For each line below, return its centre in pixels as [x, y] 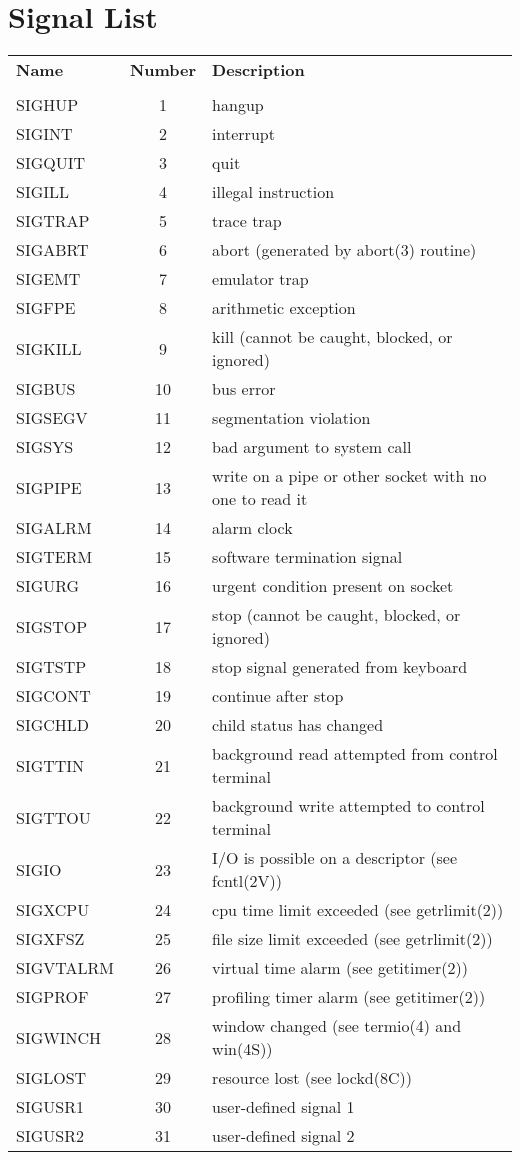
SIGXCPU [53, 910]
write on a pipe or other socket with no [349, 476]
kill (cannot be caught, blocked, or [332, 337]
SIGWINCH [59, 1037]
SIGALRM [54, 528]
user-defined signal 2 [283, 1136]
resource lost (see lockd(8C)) [312, 1078]
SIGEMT [48, 279]
